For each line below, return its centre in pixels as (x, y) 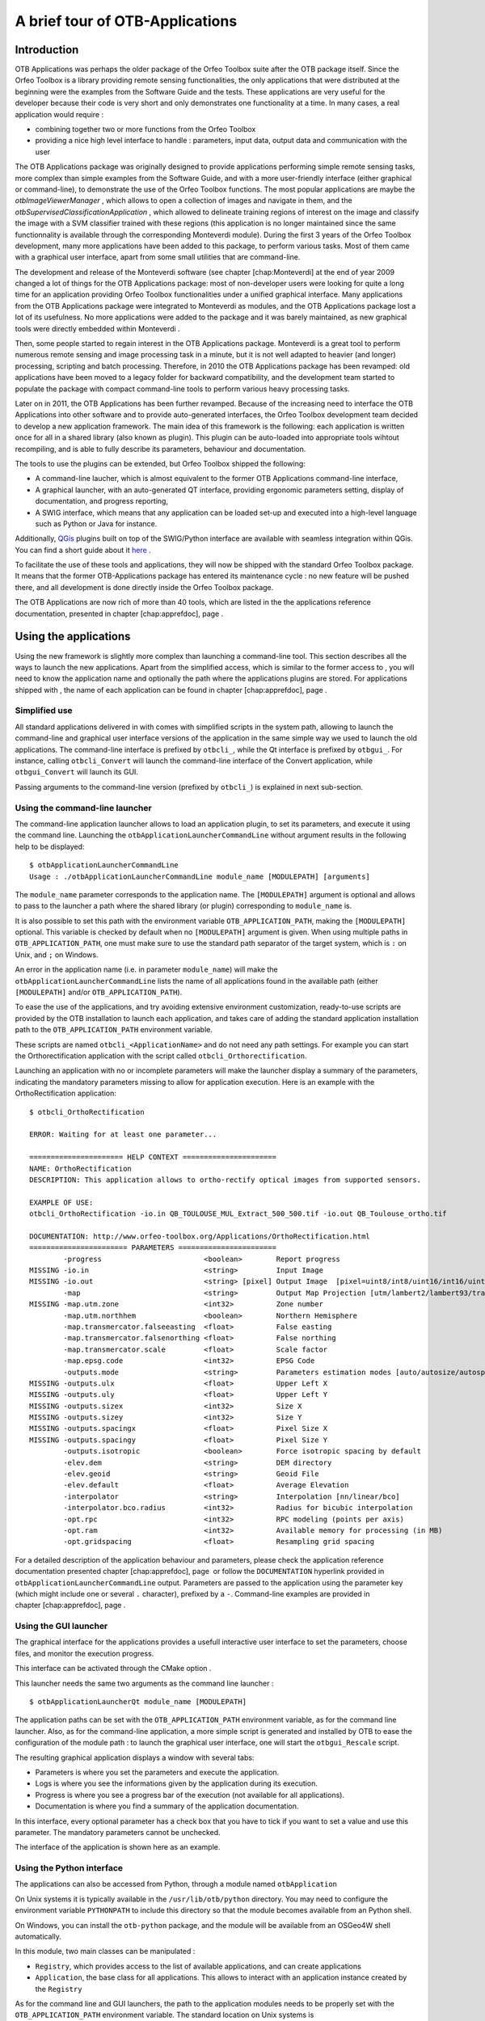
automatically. (38, 1937)
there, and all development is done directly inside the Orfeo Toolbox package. (144, 587)
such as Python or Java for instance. (96, 523)
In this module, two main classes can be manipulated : (105, 1951)
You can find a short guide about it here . (83, 550)
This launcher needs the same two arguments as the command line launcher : (144, 1683)
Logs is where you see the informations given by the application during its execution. (177, 1783)
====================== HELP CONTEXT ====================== (153, 1157)
